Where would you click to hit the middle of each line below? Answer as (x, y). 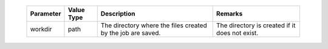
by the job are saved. (131, 33)
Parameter (46, 14)
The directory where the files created (154, 25)
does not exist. (237, 33)
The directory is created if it (256, 25)
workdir (41, 29)
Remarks (229, 14)
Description (118, 14)
